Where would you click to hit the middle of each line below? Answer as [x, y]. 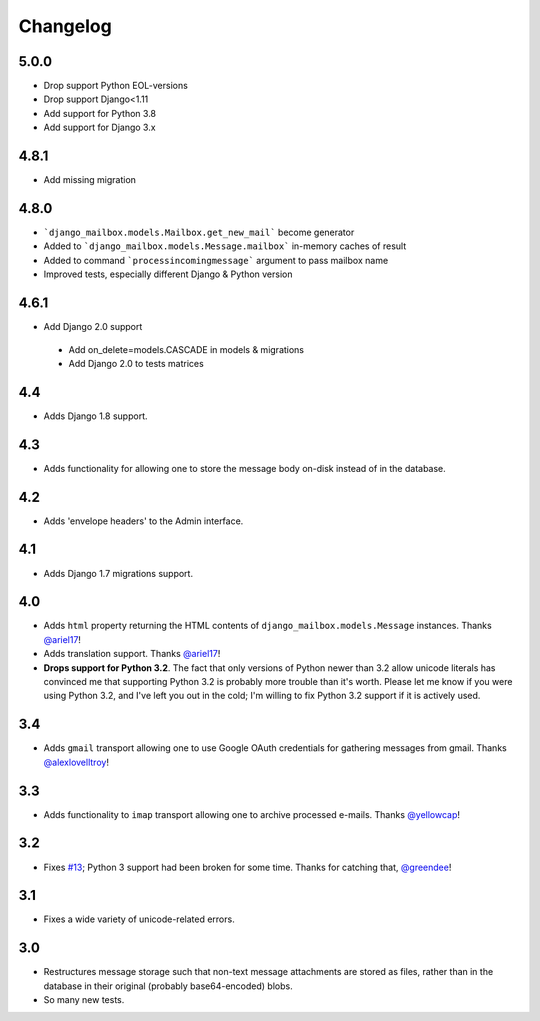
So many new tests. [84, 1000]
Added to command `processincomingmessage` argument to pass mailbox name [216, 260]
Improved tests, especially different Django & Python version [168, 274]
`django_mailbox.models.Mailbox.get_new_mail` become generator [199, 232]
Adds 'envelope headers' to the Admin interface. [143, 521]
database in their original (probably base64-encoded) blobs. [168, 986]
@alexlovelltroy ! [76, 762]
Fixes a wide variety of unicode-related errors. [139, 919]
